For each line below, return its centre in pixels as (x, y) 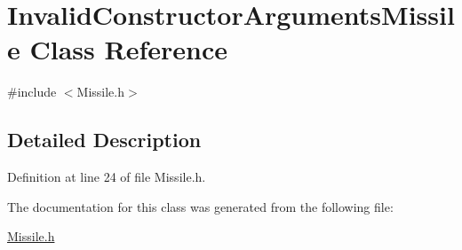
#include (32, 92)
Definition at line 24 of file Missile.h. (107, 177)
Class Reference (128, 49)
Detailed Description (104, 140)
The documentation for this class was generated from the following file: (200, 206)
